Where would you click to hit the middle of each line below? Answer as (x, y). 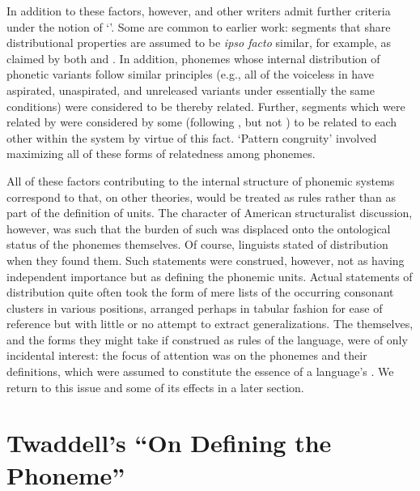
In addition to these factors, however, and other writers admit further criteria (199, 11)
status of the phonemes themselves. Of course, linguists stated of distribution (197, 244)
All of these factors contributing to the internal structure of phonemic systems (201, 180)
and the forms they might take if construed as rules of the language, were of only (207, 339)
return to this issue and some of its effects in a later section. (155, 387)
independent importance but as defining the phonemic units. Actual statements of (210, 276)
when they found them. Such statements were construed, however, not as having (206, 260)
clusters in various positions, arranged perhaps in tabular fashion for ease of (195, 307)
